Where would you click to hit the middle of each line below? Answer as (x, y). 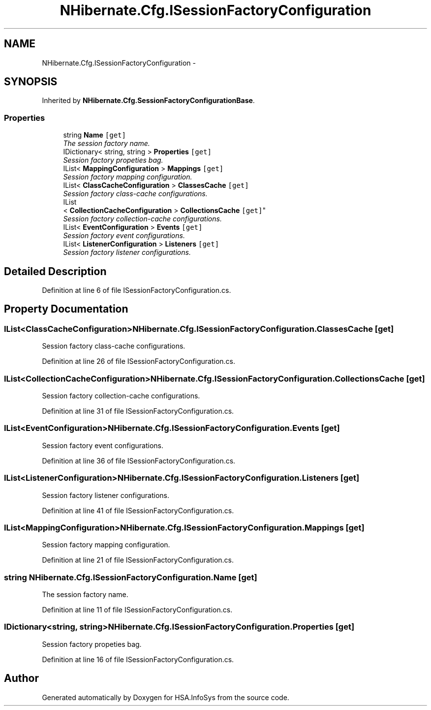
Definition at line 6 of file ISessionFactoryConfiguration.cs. (137, 290)
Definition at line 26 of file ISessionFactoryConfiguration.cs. (139, 361)
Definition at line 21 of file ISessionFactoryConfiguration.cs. (138, 560)
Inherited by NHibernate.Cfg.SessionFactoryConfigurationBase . (148, 101)
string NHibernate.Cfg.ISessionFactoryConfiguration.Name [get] (131, 577)
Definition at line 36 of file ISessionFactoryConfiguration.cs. (139, 461)
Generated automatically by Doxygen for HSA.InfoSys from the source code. (166, 697)
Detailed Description (55, 271)
